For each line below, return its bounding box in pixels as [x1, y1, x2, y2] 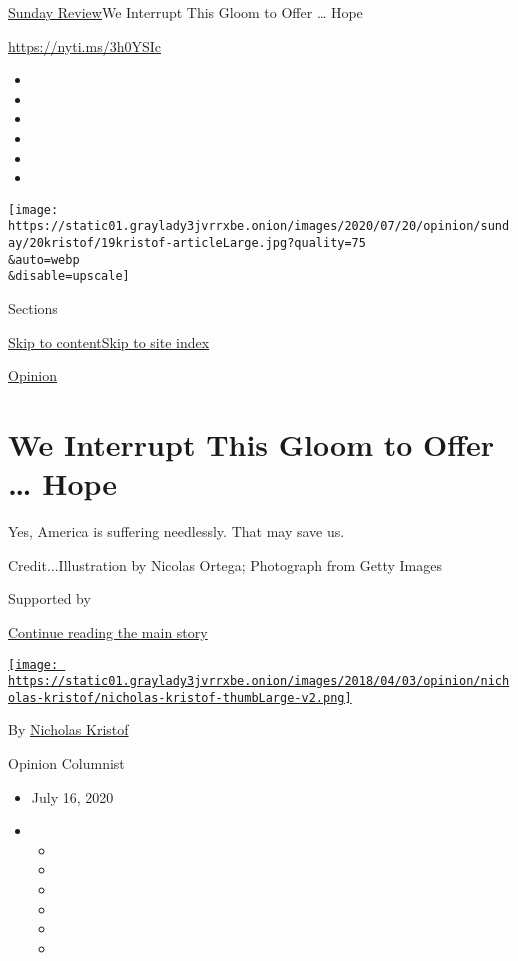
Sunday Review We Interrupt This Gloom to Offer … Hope [8, 2, 363, 22]
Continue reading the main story [8, 621, 208, 642]
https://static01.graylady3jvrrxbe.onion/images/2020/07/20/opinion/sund [8, 219, 510, 234]
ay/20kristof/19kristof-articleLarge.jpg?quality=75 [8, 236, 366, 251]
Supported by [8, 588, 91, 609]
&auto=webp [8, 252, 80, 267]
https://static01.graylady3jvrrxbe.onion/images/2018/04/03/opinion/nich [8, 674, 510, 689]
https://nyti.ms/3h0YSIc [8, 35, 162, 56]
